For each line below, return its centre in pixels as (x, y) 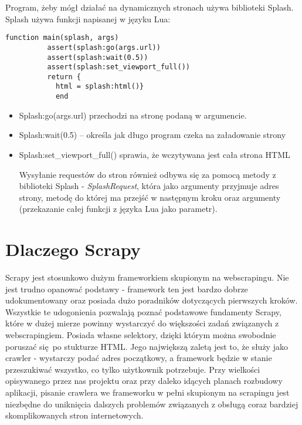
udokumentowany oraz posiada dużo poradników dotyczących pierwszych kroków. (152, 300)
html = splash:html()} (100, 87)
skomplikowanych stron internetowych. (74, 415)
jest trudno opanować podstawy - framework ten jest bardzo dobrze (127, 289)
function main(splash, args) (62, 38)
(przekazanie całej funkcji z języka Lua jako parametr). (118, 209)
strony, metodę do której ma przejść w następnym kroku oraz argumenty (150, 197)
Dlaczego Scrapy (73, 249)
